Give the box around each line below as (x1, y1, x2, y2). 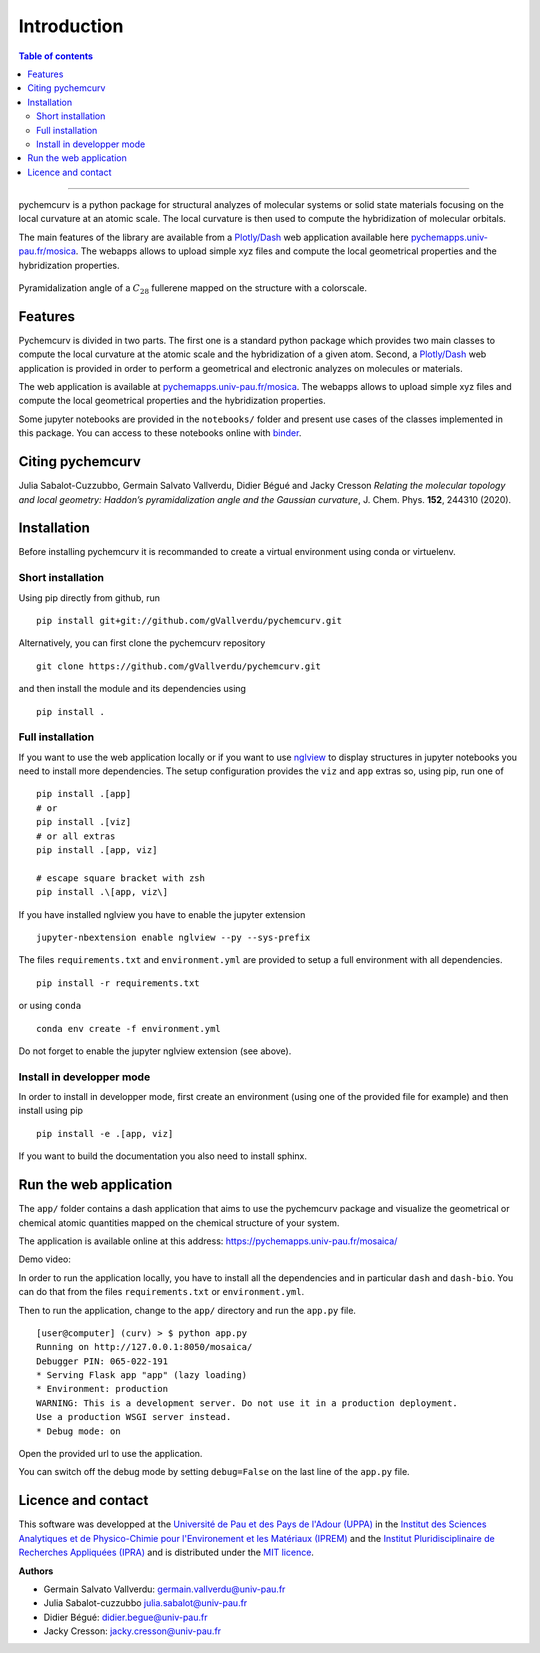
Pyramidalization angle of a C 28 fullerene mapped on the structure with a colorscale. (18, 282, 368, 296)
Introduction (18, 15, 124, 37)
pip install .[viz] (36, 816, 132, 828)
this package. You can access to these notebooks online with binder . (18, 427, 302, 439)
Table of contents (18, 50, 94, 62)
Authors (18, 1565, 54, 1577)
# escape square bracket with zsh (36, 872, 205, 884)
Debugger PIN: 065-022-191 (36, 1355, 169, 1367)
